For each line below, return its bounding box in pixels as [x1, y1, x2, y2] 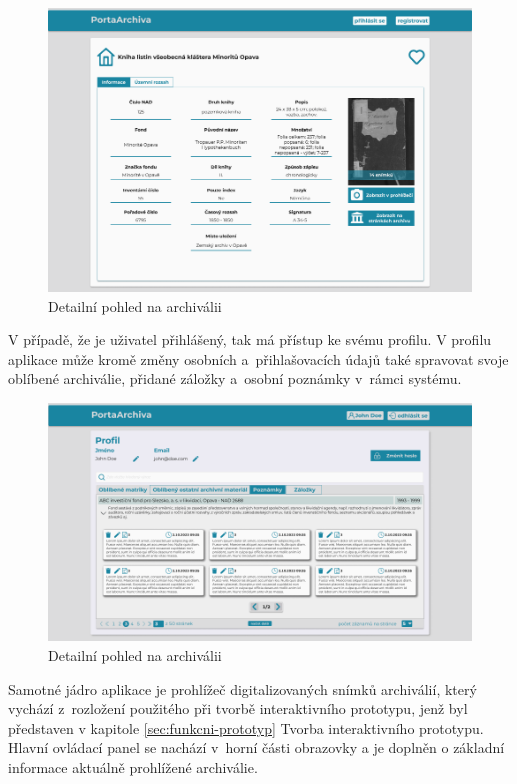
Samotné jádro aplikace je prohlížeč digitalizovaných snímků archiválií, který [8, 678, 477, 699]
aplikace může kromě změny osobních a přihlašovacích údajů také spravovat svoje [8, 348, 509, 369]
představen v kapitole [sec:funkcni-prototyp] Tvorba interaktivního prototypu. [8, 717, 484, 738]
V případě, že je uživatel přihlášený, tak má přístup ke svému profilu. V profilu [8, 329, 492, 350]
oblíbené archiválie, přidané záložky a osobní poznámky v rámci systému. [8, 368, 462, 389]
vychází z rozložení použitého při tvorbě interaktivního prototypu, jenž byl [8, 698, 468, 719]
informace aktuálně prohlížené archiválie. [8, 757, 258, 778]
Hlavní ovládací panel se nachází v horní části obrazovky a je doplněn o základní [8, 737, 505, 758]
